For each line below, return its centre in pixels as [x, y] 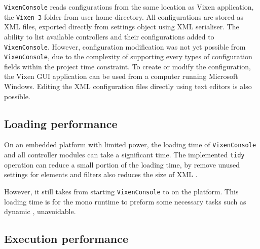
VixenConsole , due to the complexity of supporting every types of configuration [128, 56]
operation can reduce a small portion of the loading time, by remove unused [122, 164]
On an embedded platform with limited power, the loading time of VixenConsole [130, 144]
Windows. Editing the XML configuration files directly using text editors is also [128, 86]
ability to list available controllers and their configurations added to [109, 36]
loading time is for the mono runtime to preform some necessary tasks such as [125, 201]
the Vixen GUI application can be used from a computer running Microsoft [121, 76]
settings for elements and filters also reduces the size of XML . [101, 174]
